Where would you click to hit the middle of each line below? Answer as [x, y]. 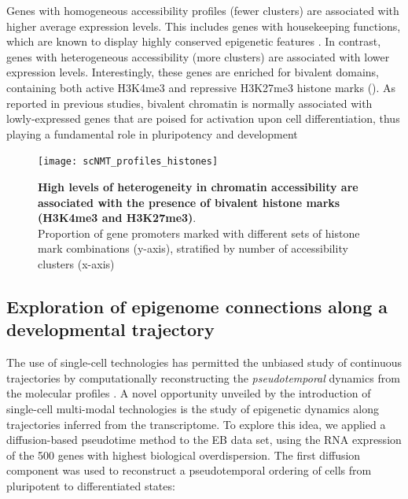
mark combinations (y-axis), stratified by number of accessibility [193, 248]
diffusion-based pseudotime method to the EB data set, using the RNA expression [204, 440]
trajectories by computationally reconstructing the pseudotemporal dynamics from [203, 377]
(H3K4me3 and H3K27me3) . [117, 218]
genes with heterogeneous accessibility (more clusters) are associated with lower [198, 56]
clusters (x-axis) [76, 263]
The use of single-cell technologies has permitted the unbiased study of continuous [204, 362]
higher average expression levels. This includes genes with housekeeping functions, [204, 26]
